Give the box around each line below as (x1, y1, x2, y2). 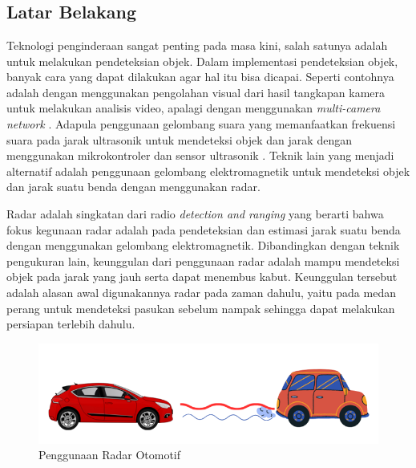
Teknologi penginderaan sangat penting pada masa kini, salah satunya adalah (6, 37, 388, 53)
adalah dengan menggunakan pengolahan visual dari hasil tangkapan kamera (6, 83, 386, 100)
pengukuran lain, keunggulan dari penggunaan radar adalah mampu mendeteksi (6, 252, 400, 269)
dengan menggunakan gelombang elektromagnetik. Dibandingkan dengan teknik (6, 237, 400, 254)
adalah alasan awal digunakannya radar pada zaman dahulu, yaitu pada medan (6, 283, 396, 300)
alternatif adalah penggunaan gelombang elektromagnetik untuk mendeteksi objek (6, 162, 410, 179)
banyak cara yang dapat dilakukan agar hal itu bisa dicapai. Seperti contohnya (6, 68, 394, 85)
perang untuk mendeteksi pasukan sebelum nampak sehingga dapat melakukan (6, 299, 395, 316)
